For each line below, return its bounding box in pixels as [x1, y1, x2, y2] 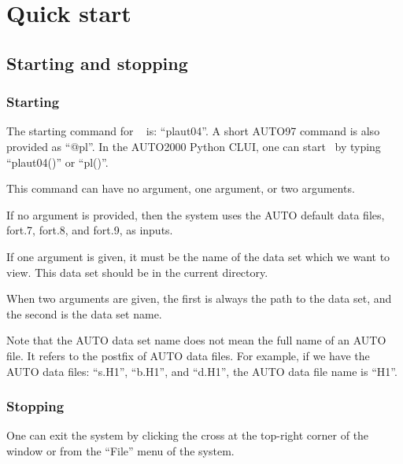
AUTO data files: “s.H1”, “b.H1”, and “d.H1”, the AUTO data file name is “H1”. [6, 363, 397, 379]
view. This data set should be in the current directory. [6, 263, 268, 280]
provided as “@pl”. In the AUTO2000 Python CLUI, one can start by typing [6, 138, 381, 154]
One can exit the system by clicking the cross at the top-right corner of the [6, 427, 369, 444]
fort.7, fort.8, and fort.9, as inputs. [6, 222, 173, 238]
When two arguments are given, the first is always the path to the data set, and [6, 290, 392, 307]
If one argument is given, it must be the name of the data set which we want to [6, 248, 390, 264]
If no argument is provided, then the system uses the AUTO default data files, [6, 206, 385, 223]
